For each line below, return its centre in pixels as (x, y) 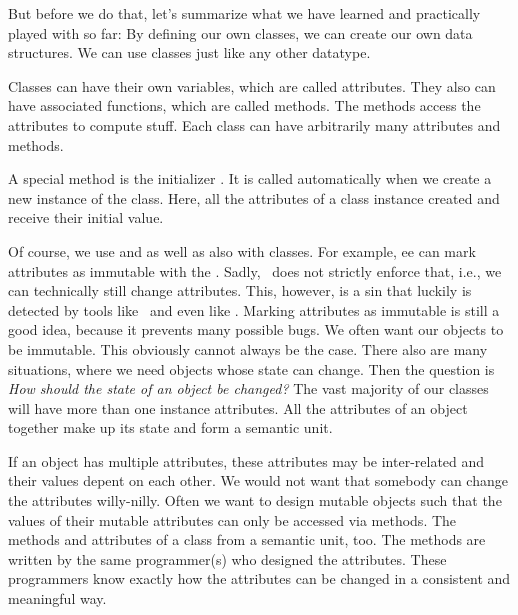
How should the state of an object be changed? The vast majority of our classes (248, 388)
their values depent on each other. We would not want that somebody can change (258, 480)
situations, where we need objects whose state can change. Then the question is (251, 368)
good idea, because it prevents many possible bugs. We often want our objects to (256, 329)
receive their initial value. (86, 217)
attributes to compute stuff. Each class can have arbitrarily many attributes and (254, 124)
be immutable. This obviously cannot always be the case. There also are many (248, 348)
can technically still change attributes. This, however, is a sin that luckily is (240, 290)
